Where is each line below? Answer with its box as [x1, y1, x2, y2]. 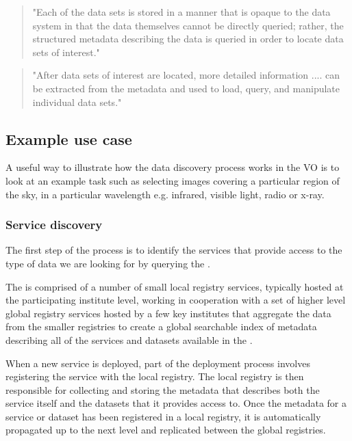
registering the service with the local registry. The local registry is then [5, 369, 304, 384]
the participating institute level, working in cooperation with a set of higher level [5, 293, 346, 307]
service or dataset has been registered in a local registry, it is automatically [5, 409, 321, 423]
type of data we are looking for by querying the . [5, 256, 210, 270]
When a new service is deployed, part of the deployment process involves [5, 356, 310, 370]
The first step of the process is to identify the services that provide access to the [5, 243, 342, 257]
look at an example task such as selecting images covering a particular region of [5, 173, 340, 187]
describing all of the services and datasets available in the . [5, 332, 253, 347]
